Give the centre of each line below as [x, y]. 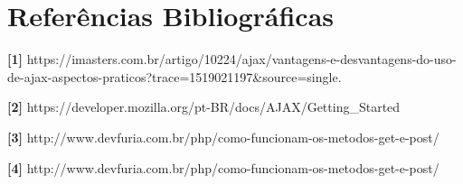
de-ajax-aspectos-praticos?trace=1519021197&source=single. [175, 76]
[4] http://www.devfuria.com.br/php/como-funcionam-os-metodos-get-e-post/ [223, 167]
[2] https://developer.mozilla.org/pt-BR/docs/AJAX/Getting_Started [204, 107]
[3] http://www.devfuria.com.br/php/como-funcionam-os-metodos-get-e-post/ [223, 137]
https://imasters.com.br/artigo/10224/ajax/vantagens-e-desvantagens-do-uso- [241, 59]
